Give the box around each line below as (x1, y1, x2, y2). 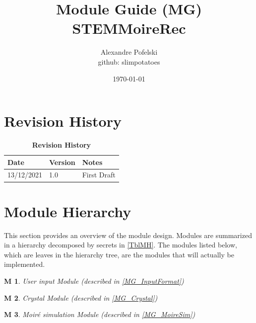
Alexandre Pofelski (100, 47, 158, 57)
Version (49, 157, 75, 167)
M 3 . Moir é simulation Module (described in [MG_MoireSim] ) (4, 309, 195, 320)
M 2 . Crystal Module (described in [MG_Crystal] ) (4, 292, 158, 303)
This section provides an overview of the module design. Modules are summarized (4, 230, 252, 240)
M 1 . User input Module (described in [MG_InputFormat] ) (4, 276, 184, 286)
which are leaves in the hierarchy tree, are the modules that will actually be (4, 249, 234, 259)
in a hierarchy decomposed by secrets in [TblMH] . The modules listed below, (4, 240, 237, 250)
